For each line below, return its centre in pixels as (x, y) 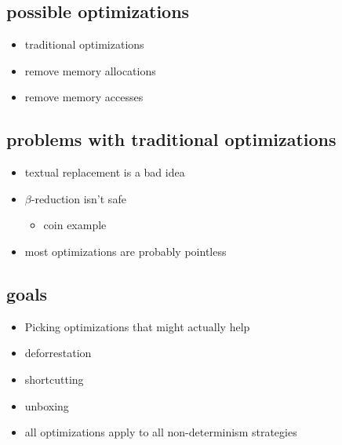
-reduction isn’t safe (78, 198)
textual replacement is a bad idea (105, 172)
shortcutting (54, 379)
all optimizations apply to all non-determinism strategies (161, 432)
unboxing (47, 405)
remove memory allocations (90, 70)
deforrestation (58, 353)
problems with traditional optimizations (171, 139)
